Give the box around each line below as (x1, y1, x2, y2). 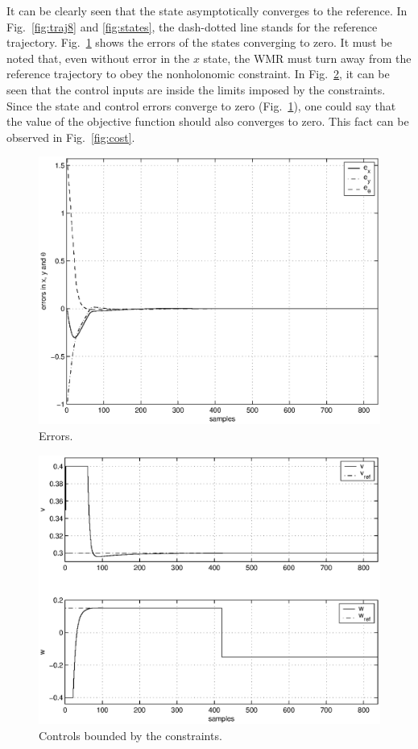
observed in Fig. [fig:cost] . (6, 128, 135, 145)
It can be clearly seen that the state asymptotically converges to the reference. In (6, 2, 408, 19)
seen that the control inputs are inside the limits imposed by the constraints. (6, 81, 386, 98)
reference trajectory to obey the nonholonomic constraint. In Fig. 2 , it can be (6, 65, 390, 82)
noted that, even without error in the (6, 49, 190, 66)
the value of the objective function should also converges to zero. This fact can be (6, 113, 409, 130)
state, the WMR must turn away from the (203, 49, 412, 66)
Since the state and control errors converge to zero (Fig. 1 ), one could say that (6, 97, 396, 114)
